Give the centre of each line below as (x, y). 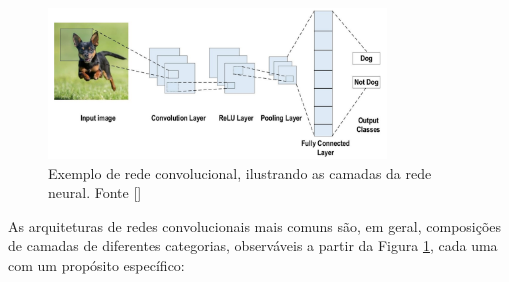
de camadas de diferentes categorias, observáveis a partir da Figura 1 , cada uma (253, 245)
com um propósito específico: (96, 265)
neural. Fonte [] (95, 192)
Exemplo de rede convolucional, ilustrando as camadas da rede (240, 172)
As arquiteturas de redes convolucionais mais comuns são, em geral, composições (255, 225)
